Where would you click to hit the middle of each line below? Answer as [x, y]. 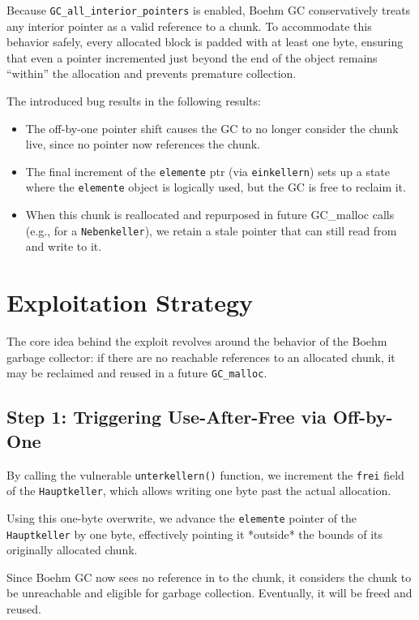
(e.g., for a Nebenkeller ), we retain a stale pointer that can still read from [211, 230]
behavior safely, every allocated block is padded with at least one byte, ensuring [205, 42]
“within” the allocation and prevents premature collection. [152, 73]
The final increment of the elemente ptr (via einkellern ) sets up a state [208, 171]
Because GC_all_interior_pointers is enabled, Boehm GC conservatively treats [209, 10]
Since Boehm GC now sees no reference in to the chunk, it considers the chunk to [209, 577]
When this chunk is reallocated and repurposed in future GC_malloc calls [210, 215]
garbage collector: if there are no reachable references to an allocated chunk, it [201, 357]
